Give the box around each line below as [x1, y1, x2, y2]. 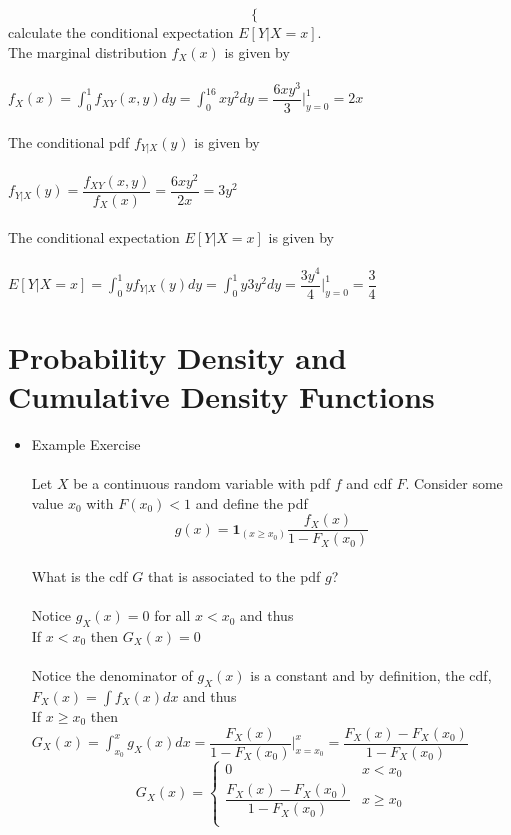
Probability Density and [8, 336, 347, 377]
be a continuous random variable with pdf [73, 473, 330, 494]
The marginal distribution [8, 41, 167, 62]
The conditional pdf [8, 131, 130, 152]
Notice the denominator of [31, 665, 193, 686]
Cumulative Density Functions [8, 376, 435, 416]
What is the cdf [31, 565, 128, 586]
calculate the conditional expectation [8, 22, 234, 42]
